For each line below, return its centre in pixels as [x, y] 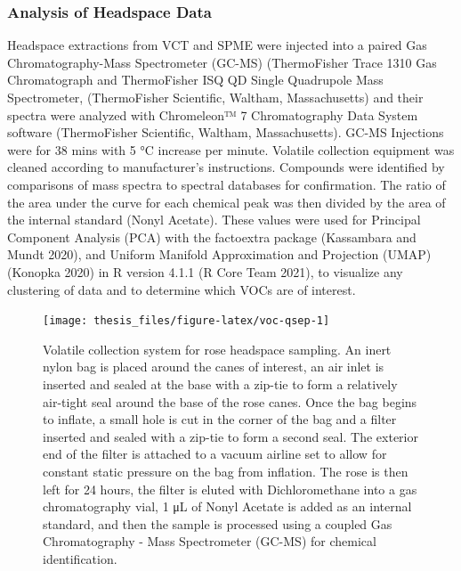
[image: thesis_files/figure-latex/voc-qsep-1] [186, 321]
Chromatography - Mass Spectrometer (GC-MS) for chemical [210, 541]
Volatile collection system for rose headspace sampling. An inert [217, 349]
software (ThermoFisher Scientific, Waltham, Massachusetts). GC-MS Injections [226, 132]
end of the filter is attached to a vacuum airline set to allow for [215, 454]
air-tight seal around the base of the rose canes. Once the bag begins [230, 401]
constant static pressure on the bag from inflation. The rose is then [226, 471]
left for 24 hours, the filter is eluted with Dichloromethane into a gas [230, 489]
